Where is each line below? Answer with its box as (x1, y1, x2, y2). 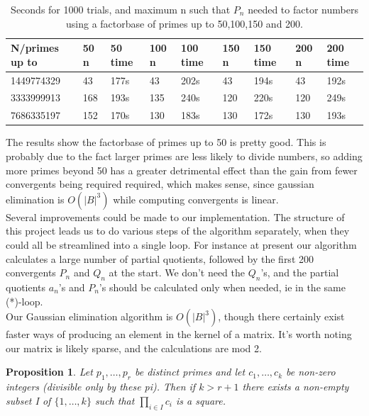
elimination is (6, 191, 65, 206)
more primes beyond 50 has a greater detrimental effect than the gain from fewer (6, 162, 358, 177)
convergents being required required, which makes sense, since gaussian (6, 176, 314, 191)
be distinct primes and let (135, 364, 246, 379)
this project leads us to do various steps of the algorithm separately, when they (6, 223, 350, 238)
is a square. (176, 393, 226, 407)
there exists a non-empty (242, 379, 349, 394)
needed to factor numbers (248, 2, 358, 16)
